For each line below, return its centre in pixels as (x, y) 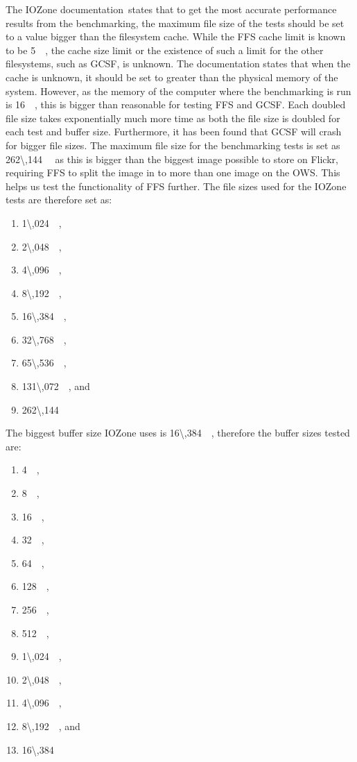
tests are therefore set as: (59, 200)
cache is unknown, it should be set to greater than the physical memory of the (172, 77)
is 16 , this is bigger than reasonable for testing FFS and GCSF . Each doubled (176, 104)
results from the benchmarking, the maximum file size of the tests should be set (175, 23)
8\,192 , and (51, 726)
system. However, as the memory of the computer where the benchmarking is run (178, 91)
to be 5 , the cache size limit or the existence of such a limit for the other (165, 50)
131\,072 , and (56, 386)
